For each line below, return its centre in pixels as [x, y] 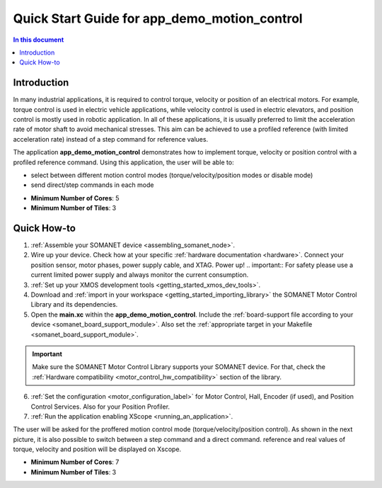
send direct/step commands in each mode [92, 185]
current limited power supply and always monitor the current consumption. [140, 275]
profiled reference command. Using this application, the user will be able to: [123, 162]
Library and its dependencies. [74, 305]
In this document [39, 40]
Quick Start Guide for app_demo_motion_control [158, 18]
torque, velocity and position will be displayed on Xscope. [97, 449]
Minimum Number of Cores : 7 [75, 462]
